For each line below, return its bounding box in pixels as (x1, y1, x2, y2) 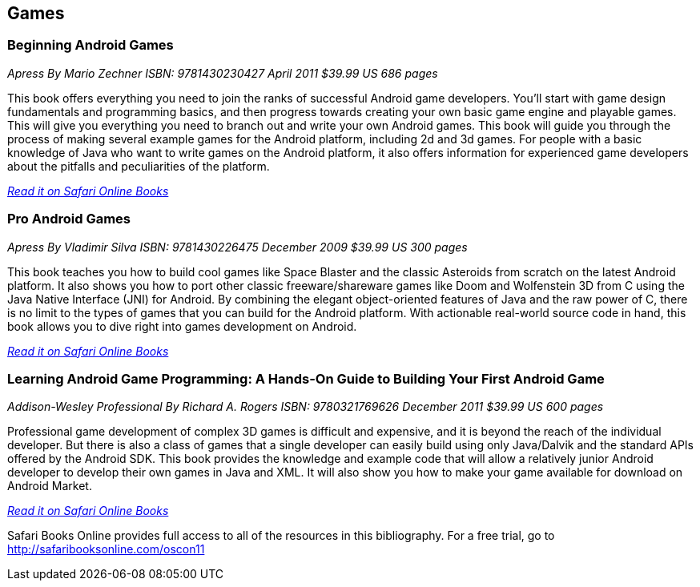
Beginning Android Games (7, 37, 174, 54)
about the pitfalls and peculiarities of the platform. (7, 159, 270, 173)
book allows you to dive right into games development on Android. (7, 319, 357, 333)
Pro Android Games (7, 211, 131, 227)
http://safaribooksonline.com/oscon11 (7, 542, 205, 557)
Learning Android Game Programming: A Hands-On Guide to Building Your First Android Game (7, 370, 605, 387)
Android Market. (7, 479, 92, 493)
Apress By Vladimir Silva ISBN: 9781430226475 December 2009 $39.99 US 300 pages (7, 239, 468, 254)
